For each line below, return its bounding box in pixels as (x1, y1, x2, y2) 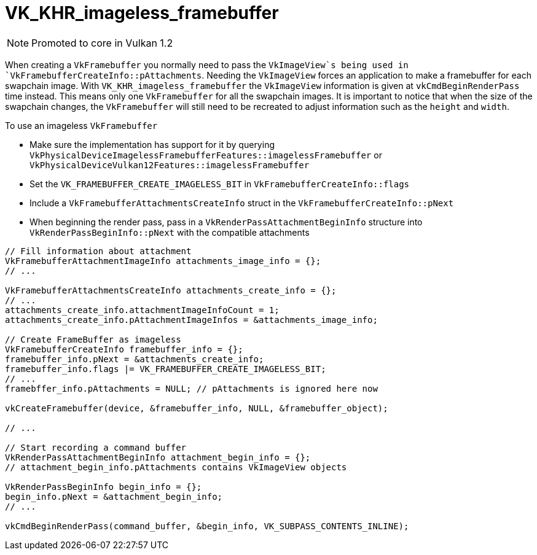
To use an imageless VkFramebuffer (5, 120, 158, 131)
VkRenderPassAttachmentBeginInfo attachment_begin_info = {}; (5, 452, 311, 462)
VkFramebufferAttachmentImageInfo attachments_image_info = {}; (5, 255, 321, 266)
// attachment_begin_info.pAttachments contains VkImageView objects (5, 462, 347, 472)
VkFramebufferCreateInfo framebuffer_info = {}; (5, 344, 243, 354)
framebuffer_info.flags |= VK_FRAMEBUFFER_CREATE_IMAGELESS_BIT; (5, 363, 326, 374)
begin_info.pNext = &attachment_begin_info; (5, 491, 223, 502)
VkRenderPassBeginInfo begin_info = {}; (5, 481, 202, 492)
